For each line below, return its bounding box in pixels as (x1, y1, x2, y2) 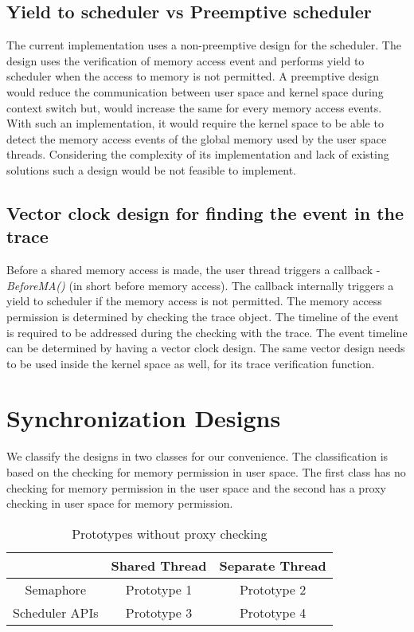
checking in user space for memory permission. (6, 495, 233, 512)
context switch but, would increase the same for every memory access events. (6, 99, 382, 116)
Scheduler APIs (13, 603, 99, 622)
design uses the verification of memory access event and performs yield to (6, 52, 365, 69)
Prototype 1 (125, 579, 193, 599)
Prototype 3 (125, 603, 193, 622)
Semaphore (25, 579, 86, 599)
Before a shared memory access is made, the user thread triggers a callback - (6, 261, 381, 278)
